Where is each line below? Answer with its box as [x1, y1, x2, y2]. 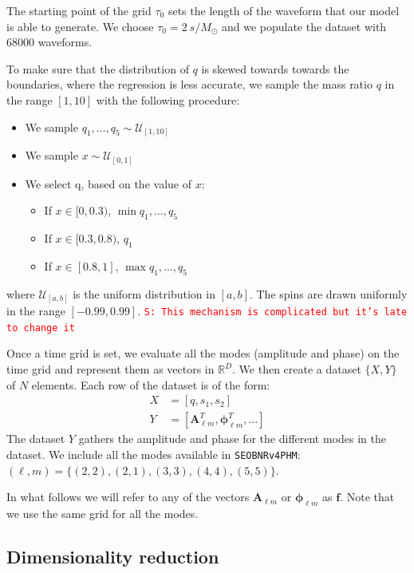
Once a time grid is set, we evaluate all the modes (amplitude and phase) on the [6, 345, 400, 362]
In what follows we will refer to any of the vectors [6, 488, 250, 505]
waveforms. [37, 34, 93, 50]
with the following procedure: [96, 91, 240, 108]
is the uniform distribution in [73, 285, 215, 302]
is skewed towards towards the [201, 60, 349, 77]
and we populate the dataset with [221, 18, 387, 34]
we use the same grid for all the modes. [6, 504, 199, 521]
